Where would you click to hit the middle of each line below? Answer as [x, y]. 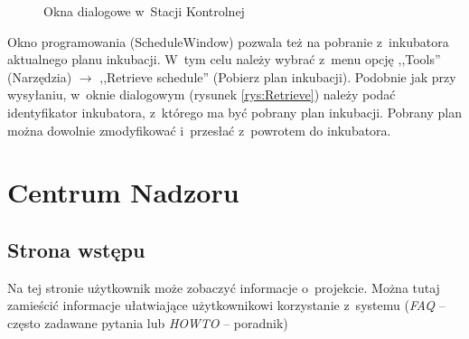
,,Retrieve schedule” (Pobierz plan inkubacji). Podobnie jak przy [278, 76]
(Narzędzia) [40, 76]
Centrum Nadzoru [123, 192]
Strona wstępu [76, 249]
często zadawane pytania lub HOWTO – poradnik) [148, 322]
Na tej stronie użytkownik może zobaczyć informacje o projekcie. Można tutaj [224, 287]
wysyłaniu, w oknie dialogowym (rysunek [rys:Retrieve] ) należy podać [202, 94]
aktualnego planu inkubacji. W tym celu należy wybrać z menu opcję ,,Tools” [224, 59]
